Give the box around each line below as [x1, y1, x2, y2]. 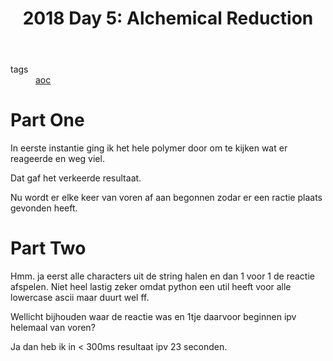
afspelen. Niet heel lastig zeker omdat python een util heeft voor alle [10, 281, 292, 293]
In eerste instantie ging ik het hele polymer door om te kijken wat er [10, 142, 288, 154]
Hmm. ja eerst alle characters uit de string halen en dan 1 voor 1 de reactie [10, 270, 315, 282]
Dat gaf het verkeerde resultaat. [10, 172, 142, 184]
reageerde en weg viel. [10, 153, 105, 165]
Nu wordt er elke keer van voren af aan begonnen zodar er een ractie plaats [10, 192, 323, 204]
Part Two [10, 237, 87, 260]
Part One [10, 109, 85, 132]
